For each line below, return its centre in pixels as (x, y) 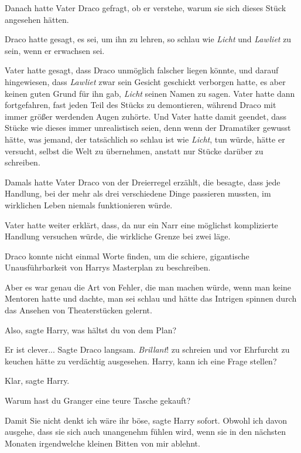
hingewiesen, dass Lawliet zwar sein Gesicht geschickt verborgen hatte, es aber (145, 81)
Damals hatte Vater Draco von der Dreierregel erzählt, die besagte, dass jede (143, 182)
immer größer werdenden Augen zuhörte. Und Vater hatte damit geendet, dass (146, 116)
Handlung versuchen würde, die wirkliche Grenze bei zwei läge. (118, 236)
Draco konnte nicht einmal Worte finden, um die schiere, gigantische (127, 256)
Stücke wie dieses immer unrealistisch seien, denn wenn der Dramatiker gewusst (148, 128)
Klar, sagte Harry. (37, 381)
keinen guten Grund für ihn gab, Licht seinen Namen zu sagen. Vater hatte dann (150, 93)
